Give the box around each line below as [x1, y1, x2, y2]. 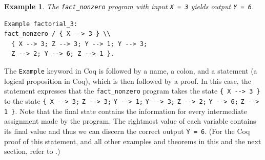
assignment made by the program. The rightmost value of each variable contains [4, 116, 256, 126]
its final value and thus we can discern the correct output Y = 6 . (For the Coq [4, 125, 250, 136]
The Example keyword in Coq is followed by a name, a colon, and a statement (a [4, 65, 257, 76]
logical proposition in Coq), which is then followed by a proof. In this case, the [4, 75, 251, 86]
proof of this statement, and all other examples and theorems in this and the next [4, 135, 261, 146]
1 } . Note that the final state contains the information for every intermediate [4, 105, 247, 116]
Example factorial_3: [4, 20, 78, 28]
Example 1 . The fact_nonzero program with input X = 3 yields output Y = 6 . [4, 1, 254, 11]
